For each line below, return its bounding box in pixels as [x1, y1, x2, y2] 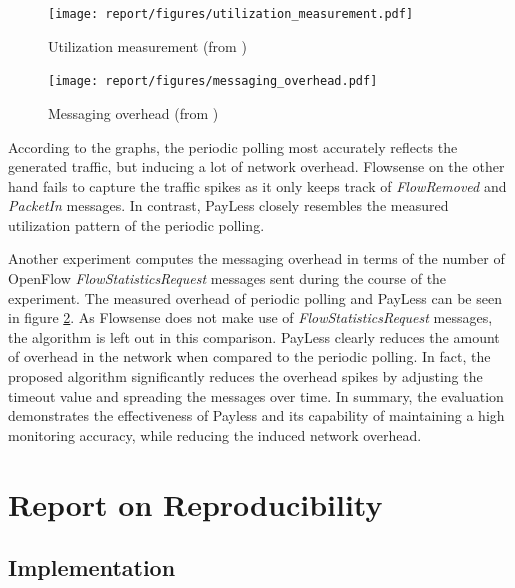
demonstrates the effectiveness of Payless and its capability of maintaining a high [8, 405, 505, 426]
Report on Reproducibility [8, 483, 383, 524]
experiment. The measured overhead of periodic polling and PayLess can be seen [8, 287, 502, 308]
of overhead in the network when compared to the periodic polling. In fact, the [8, 346, 491, 367]
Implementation [8, 552, 176, 583]
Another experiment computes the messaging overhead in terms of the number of [8, 248, 505, 269]
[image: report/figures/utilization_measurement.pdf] [48, 7, 414, 21]
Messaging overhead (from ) [48, 102, 219, 123]
